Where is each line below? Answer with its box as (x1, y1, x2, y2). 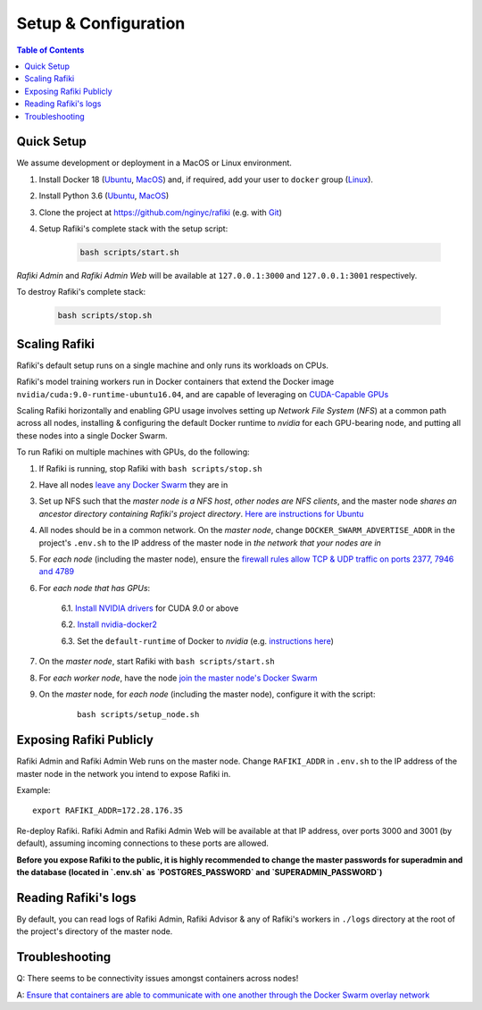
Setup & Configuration (16, 13, 186, 33)
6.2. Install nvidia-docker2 (61, 619, 158, 630)
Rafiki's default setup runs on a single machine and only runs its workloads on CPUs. (16, 360, 329, 371)
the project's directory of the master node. (16, 926, 173, 937)
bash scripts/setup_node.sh (77, 710, 200, 720)
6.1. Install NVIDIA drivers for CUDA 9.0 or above (61, 603, 239, 614)
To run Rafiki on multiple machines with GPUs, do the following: (16, 447, 250, 457)
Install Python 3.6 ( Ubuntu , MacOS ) (38, 190, 170, 201)
